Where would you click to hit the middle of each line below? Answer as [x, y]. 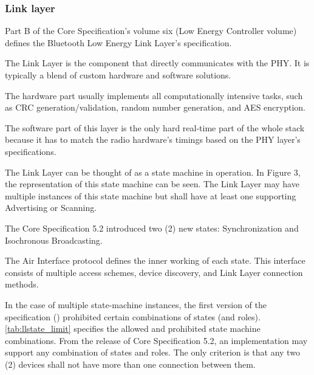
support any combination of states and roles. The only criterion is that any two [152, 352]
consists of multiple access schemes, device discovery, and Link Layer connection [154, 272]
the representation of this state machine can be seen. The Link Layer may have [152, 184]
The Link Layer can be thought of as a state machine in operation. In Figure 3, [153, 172]
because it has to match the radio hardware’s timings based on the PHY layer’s [153, 139]
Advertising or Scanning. [51, 208]
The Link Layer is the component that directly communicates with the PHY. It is [157, 63]
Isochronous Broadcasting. [54, 240]
